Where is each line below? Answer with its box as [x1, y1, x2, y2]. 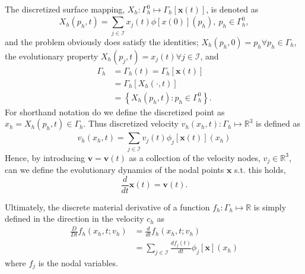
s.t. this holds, [234, 163, 286, 175]
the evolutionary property [5, 49, 99, 62]
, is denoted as [206, 3, 259, 15]
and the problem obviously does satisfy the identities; [5, 35, 199, 48]
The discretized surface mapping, [5, 3, 125, 15]
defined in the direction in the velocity [5, 212, 144, 225]
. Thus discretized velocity [83, 117, 179, 130]
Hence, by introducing [5, 151, 85, 163]
